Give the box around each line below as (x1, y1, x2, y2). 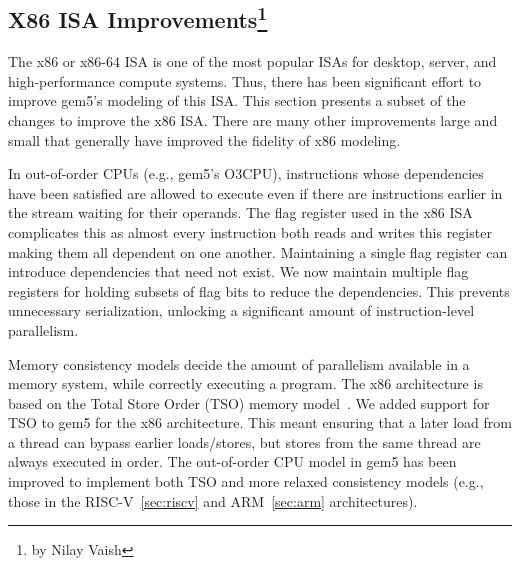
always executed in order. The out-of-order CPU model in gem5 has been (8, 451, 457, 472)
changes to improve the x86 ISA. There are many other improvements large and (8, 109, 498, 130)
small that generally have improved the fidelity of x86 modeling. (8, 129, 401, 150)
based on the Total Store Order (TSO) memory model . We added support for (8, 392, 490, 413)
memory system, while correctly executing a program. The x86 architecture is (8, 373, 483, 394)
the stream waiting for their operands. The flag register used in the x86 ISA (8, 202, 473, 223)
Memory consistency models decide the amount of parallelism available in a (8, 353, 470, 374)
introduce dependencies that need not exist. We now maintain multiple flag (8, 261, 469, 282)
